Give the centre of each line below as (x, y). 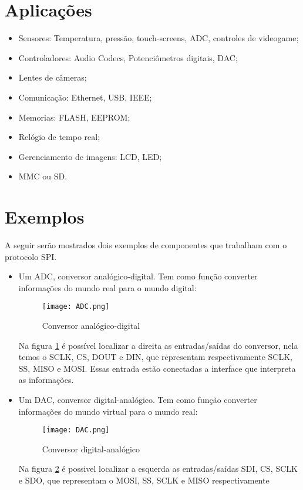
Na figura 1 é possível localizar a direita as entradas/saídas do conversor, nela (158, 345)
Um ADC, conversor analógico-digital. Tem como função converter (138, 276)
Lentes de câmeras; (53, 77)
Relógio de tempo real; (59, 137)
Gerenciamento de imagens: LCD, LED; (90, 156)
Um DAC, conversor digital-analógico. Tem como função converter (138, 399)
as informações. (46, 380)
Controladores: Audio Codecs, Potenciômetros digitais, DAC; (128, 57)
